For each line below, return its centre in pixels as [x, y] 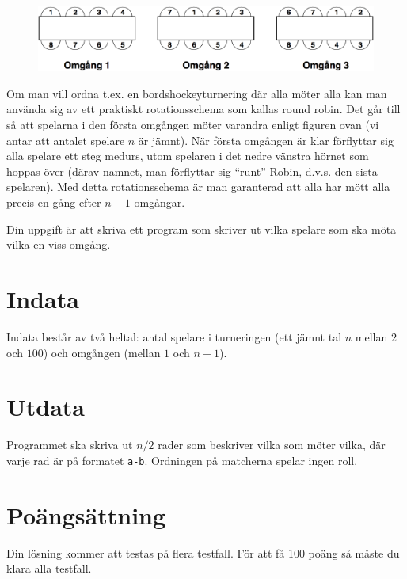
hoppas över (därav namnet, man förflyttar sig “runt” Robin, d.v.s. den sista [192, 171]
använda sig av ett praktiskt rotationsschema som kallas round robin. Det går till [203, 109]
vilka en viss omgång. [59, 244]
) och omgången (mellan [102, 352]
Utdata [46, 407]
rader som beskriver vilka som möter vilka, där [272, 445]
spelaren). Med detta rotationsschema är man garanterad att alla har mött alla [198, 187]
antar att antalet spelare [66, 140]
